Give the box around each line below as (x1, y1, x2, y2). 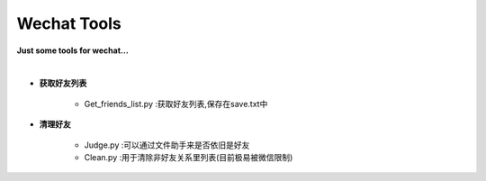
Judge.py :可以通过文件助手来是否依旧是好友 (84, 140, 250, 150)
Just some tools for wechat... (16, 45, 130, 56)
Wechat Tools (16, 14, 121, 33)
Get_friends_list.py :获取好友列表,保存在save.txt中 (84, 98, 268, 109)
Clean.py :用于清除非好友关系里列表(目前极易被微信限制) (84, 151, 293, 162)
